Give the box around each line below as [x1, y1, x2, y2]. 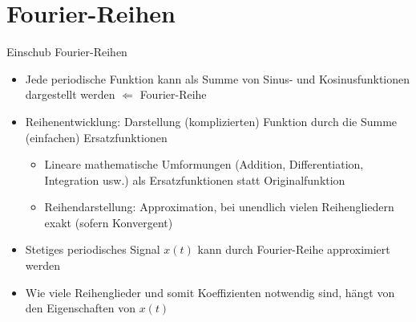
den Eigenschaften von [25, 300, 135, 316]
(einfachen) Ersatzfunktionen [25, 128, 168, 145]
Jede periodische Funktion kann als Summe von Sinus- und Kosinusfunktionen [25, 70, 410, 87]
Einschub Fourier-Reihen [6, 43, 127, 60]
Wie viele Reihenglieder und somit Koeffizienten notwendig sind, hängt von [25, 283, 395, 300]
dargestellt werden [25, 86, 115, 103]
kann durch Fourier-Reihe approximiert [197, 241, 390, 258]
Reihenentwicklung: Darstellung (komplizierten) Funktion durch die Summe [25, 112, 398, 129]
